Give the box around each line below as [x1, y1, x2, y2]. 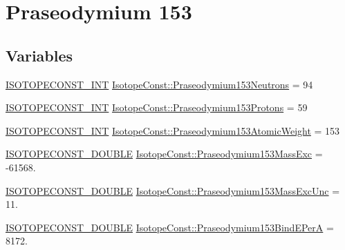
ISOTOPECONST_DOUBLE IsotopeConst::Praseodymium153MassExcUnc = [6, 183, 340, 198]
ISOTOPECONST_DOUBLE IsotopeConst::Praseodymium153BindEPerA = [6, 220, 334, 234]
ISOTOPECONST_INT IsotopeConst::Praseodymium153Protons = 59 [6, 100, 308, 115]
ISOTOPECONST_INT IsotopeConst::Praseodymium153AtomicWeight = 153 [6, 123, 340, 137]
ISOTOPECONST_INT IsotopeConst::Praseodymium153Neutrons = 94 [6, 77, 313, 91]
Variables [6, 44, 73, 66]
